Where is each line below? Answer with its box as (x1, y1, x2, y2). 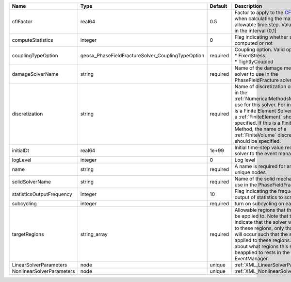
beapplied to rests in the (234, 249, 290, 256)
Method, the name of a (234, 126, 287, 132)
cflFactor (12, 18, 32, 25)
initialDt (12, 147, 29, 154)
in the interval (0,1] (234, 27, 276, 34)
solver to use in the (234, 71, 278, 77)
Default (210, 3, 227, 9)
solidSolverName (12, 179, 51, 185)
